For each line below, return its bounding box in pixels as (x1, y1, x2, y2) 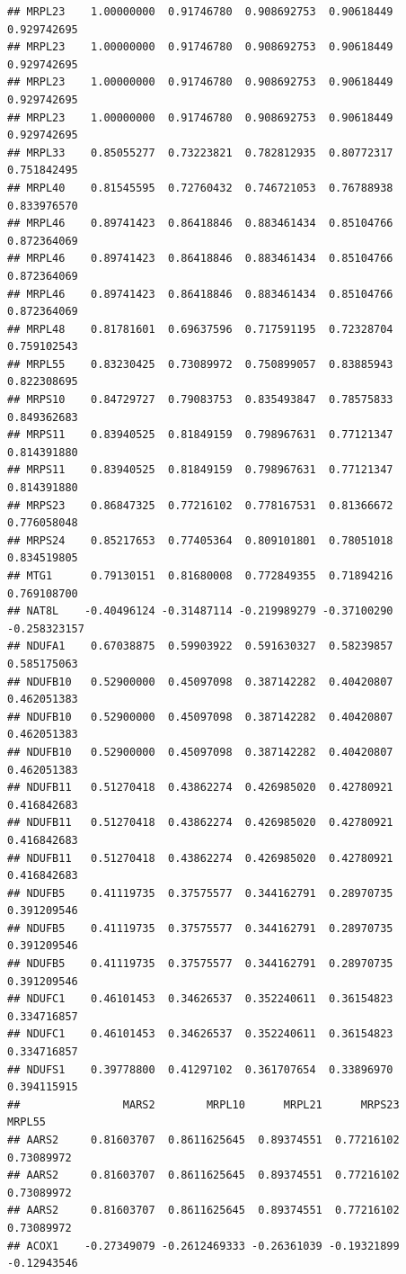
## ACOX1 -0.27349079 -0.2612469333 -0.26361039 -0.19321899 (7, 1239, 400, 1252)
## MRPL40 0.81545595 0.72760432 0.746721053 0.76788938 (7, 181, 393, 194)
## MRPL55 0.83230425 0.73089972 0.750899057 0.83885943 (7, 357, 393, 371)
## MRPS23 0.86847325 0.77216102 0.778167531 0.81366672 (7, 498, 393, 512)
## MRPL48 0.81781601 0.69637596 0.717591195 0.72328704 (7, 322, 393, 336)
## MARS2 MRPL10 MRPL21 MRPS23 (7, 1098, 400, 1111)
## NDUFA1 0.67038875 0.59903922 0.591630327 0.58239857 (7, 640, 393, 653)
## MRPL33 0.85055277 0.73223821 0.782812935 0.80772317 (7, 146, 393, 159)
